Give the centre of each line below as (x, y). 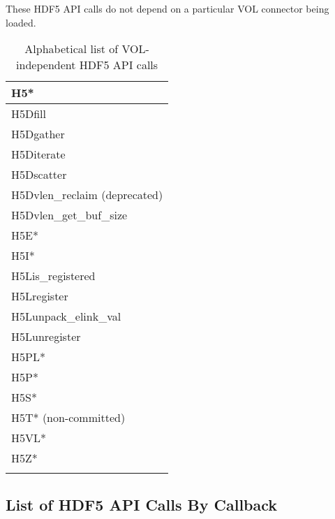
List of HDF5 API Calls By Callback (142, 504)
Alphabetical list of (72, 49)
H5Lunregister (46, 337)
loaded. (21, 22)
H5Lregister (40, 296)
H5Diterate (38, 154)
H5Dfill (29, 114)
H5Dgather (38, 134)
